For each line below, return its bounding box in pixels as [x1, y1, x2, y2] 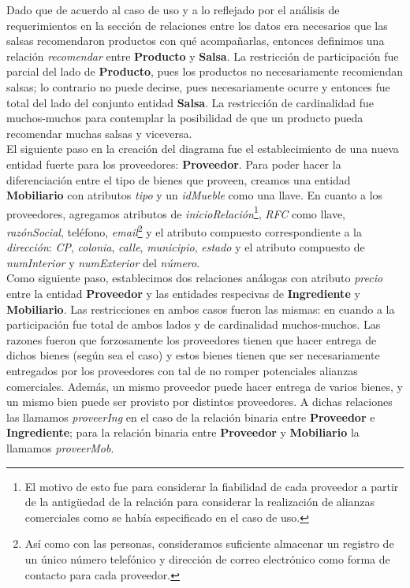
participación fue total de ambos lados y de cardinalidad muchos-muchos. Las [6, 316, 381, 333]
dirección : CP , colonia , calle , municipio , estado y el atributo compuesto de [6, 239, 365, 255]
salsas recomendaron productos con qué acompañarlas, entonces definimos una [6, 32, 385, 49]
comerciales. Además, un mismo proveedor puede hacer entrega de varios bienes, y [6, 378, 403, 394]
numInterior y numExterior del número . [6, 254, 200, 270]
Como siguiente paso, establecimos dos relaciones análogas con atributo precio [6, 270, 383, 286]
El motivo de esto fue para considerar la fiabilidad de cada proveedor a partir [24, 478, 399, 494]
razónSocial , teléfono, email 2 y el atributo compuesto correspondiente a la [6, 221, 362, 240]
